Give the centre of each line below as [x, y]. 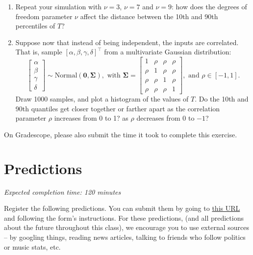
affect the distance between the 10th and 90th [149, 16]
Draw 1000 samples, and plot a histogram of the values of [102, 99]
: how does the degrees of [209, 6]
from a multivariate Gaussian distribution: [168, 52]
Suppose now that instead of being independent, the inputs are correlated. [127, 42]
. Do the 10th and [222, 99]
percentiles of [35, 26]
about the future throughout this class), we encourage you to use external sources [126, 227]
